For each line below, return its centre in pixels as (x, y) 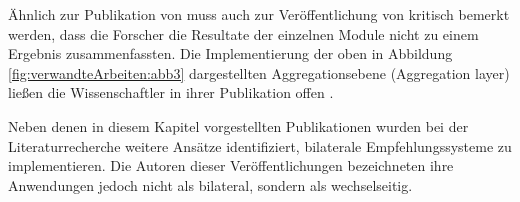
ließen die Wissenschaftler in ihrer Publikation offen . (171, 92)
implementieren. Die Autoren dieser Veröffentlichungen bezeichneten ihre (231, 165)
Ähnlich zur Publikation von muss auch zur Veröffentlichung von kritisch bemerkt (259, 14)
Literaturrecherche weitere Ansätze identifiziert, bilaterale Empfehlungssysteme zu (260, 145)
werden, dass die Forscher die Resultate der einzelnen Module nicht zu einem (243, 33)
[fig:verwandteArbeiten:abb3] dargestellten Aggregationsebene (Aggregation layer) (259, 72)
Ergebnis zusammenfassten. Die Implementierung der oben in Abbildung (230, 53)
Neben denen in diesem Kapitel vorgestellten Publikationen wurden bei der (238, 125)
